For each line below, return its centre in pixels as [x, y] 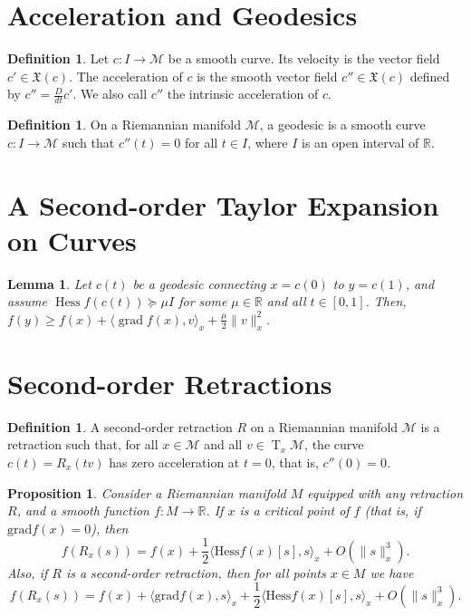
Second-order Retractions [170, 383]
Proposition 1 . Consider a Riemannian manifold [147, 492]
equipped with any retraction [385, 492]
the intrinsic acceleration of [243, 94]
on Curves [72, 240]
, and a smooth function [83, 510]
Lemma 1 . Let [49, 283]
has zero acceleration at [174, 462]
